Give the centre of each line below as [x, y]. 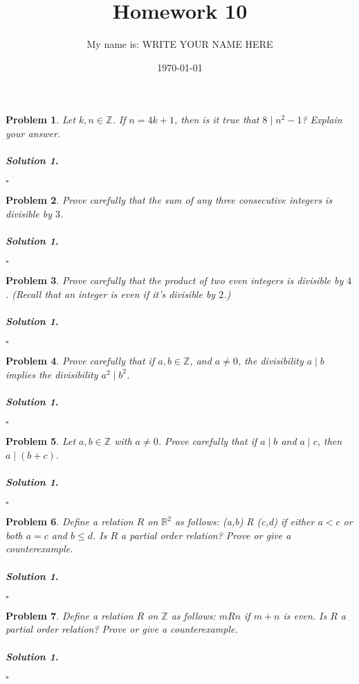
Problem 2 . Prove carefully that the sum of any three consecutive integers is [169, 200]
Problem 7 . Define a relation [70, 615]
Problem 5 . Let [41, 441]
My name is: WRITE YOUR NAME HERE [180, 44]
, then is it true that [217, 120]
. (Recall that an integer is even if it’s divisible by [111, 293]
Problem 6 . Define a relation [70, 521]
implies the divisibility [52, 374]
